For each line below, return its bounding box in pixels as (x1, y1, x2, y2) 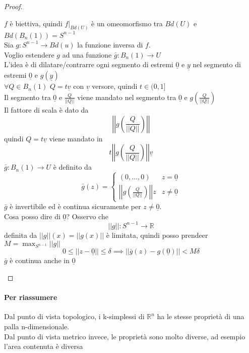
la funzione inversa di (77, 39, 143, 49)
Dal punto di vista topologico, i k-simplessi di (4, 311, 145, 322)
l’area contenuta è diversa (4, 341, 83, 351)
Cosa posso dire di (4, 211, 60, 221)
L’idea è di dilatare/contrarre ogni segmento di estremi (4, 59, 173, 70)
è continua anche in (10, 255, 70, 266)
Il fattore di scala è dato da (4, 104, 89, 115)
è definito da (53, 162, 92, 172)
